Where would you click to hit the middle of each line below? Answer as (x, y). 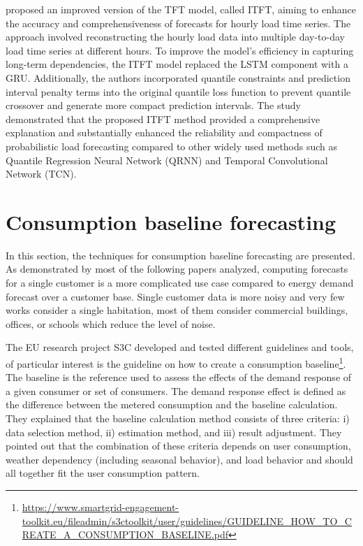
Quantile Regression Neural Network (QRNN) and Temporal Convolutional (167, 160)
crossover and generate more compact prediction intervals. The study (153, 105)
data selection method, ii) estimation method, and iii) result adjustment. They (174, 432)
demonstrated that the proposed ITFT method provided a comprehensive (163, 118)
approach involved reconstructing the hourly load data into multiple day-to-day (176, 37)
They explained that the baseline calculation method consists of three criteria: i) (178, 418)
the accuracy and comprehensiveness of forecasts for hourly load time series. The (178, 23)
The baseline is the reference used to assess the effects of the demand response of (179, 377)
